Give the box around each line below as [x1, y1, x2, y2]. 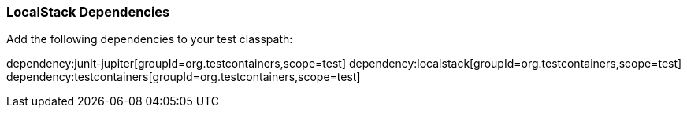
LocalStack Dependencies [6, 4, 170, 20]
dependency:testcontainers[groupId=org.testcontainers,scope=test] [6, 70, 361, 84]
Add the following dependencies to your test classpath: [6, 32, 293, 46]
